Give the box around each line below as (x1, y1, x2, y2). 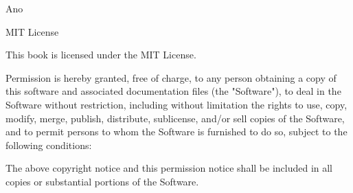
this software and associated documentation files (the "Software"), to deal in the (5, 84, 341, 98)
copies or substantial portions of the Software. (5, 174, 199, 188)
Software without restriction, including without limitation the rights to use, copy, (5, 97, 348, 111)
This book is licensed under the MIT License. (5, 47, 196, 62)
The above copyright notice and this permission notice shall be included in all (5, 161, 333, 175)
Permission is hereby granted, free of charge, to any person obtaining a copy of (5, 70, 337, 84)
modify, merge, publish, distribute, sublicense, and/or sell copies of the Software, (5, 111, 345, 125)
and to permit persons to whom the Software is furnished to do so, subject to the (5, 124, 348, 139)
